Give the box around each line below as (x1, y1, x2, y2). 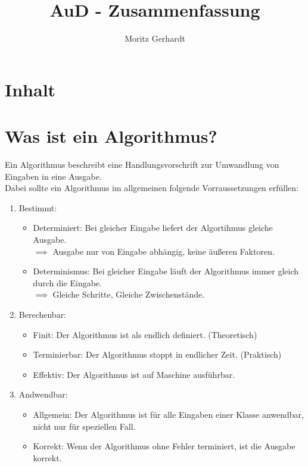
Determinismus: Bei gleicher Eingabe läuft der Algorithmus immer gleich (33, 265, 299, 277)
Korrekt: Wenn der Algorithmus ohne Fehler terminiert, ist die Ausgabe (33, 440, 295, 452)
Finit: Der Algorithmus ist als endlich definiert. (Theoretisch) (33, 328, 257, 340)
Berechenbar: (18, 308, 67, 320)
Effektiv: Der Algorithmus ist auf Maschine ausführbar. (33, 368, 235, 380)
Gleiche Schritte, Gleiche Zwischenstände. (52, 288, 205, 301)
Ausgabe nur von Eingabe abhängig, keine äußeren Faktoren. (52, 245, 275, 257)
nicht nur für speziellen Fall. (33, 420, 136, 432)
